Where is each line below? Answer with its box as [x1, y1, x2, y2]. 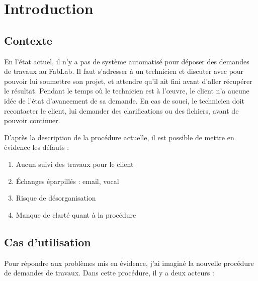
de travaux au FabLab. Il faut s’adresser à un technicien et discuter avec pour [4, 66, 244, 76]
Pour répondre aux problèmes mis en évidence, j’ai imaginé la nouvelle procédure [4, 257, 254, 268]
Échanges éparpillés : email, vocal [16, 175, 119, 186]
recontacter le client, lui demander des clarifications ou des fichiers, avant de [4, 105, 239, 116]
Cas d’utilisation [4, 234, 91, 249]
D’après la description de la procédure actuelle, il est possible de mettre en [4, 132, 234, 142]
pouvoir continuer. [4, 115, 60, 126]
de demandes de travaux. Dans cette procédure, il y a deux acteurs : [4, 267, 214, 278]
